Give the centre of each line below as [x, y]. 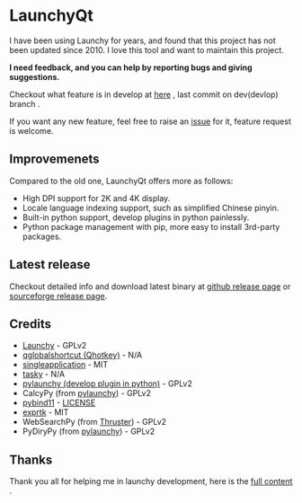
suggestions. [35, 76]
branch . [25, 103]
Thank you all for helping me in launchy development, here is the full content [151, 481]
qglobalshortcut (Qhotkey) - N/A [82, 355]
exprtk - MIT [45, 412]
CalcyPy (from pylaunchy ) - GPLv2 [86, 393]
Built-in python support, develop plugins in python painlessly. [136, 217]
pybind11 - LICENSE [59, 403]
